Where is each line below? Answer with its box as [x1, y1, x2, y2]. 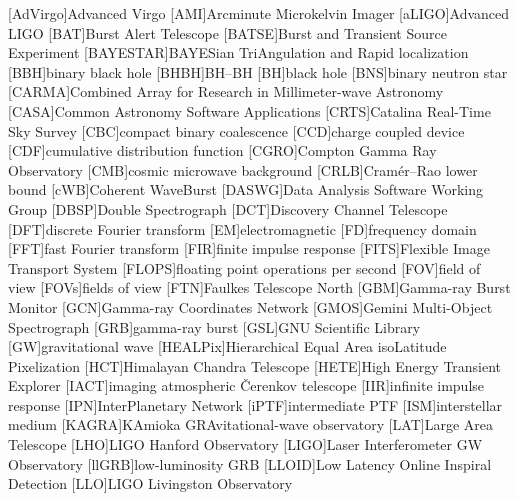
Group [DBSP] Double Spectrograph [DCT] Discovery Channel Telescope [8, 198, 448, 219]
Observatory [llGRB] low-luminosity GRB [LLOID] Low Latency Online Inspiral [8, 453, 492, 474]
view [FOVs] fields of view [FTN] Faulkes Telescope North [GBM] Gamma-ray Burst [8, 277, 511, 298]
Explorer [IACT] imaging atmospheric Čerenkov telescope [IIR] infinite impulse [8, 375, 485, 396]
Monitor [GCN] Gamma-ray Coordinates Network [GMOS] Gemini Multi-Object [8, 296, 493, 317]
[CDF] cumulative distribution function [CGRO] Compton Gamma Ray [8, 140, 437, 161]
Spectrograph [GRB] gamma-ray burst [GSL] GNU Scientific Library [8, 316, 421, 337]
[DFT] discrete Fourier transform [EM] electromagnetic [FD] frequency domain [8, 218, 477, 239]
